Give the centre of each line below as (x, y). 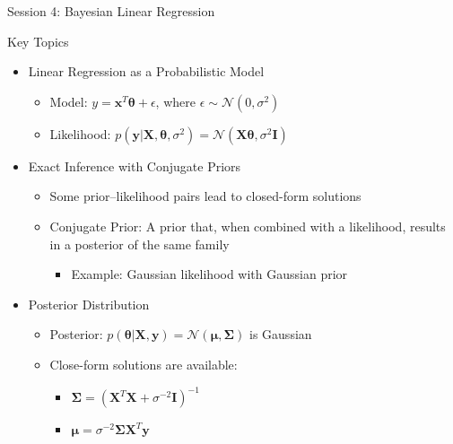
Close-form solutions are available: (144, 364)
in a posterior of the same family (139, 244)
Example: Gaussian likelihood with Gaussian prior (209, 274)
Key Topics (38, 41)
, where (175, 101)
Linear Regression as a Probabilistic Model (146, 71)
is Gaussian (281, 334)
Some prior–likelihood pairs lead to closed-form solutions (205, 196)
